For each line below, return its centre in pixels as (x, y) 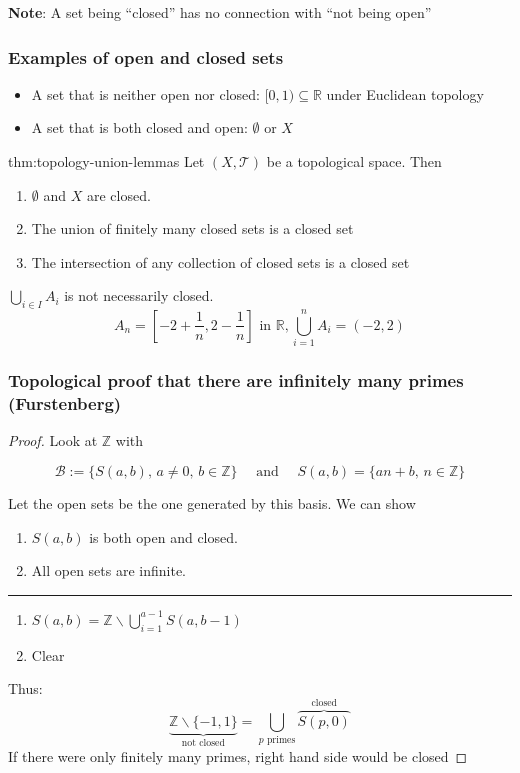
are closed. (118, 194)
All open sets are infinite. (108, 570)
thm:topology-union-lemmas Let (106, 161)
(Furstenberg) (65, 403)
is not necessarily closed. (139, 295)
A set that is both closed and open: (139, 127)
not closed (203, 743)
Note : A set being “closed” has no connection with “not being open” (220, 12)
